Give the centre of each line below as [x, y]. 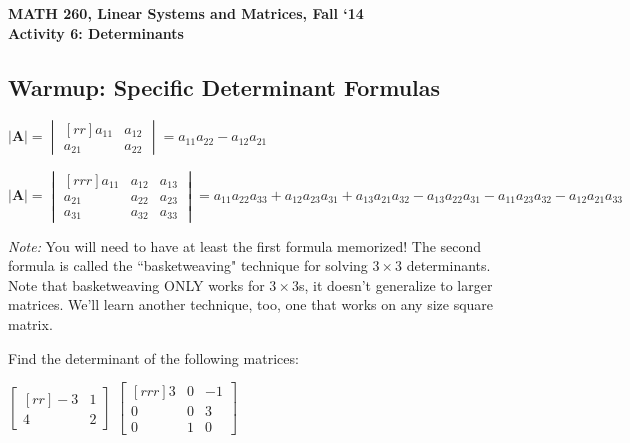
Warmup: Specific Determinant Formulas [224, 86]
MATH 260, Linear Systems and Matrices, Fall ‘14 [186, 13]
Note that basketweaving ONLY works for [136, 284]
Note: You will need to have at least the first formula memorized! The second [245, 245]
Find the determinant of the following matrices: [153, 357]
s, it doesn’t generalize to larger [395, 284]
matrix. [30, 323]
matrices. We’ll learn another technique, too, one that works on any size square [251, 304]
